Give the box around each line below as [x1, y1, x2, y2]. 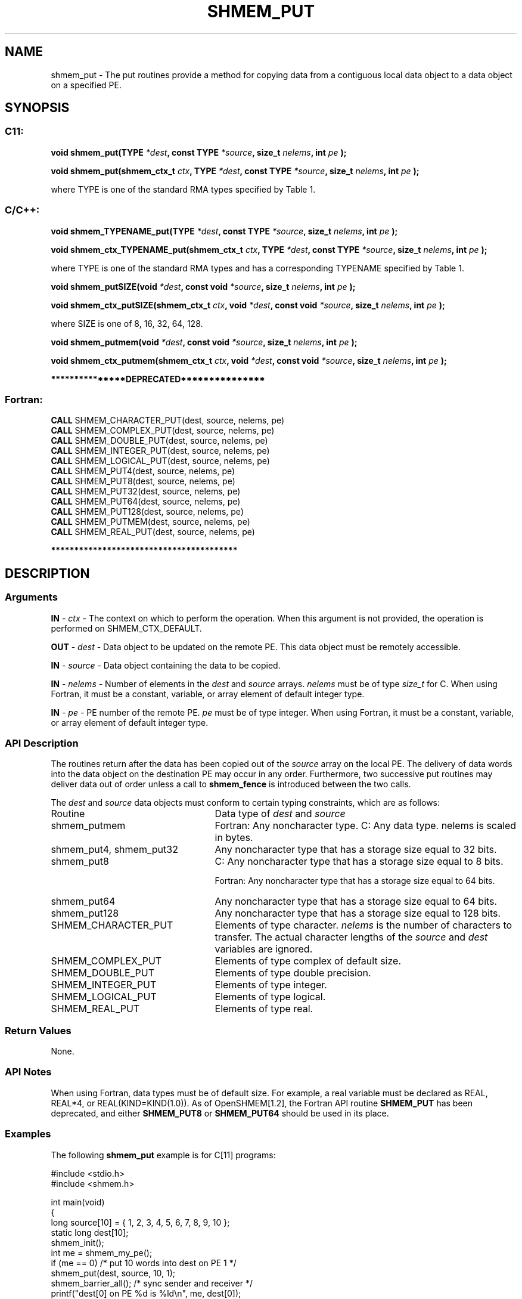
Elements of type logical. [215, 991, 326, 1003]
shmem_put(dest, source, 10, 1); [51, 1267, 176, 1278]
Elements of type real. [215, 1003, 313, 1015]
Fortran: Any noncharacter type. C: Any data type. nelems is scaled [215, 819, 517, 832]
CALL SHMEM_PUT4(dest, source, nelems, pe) [51, 466, 235, 477]
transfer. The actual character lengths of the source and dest [215, 931, 488, 944]
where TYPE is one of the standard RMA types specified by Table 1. [51, 184, 316, 194]
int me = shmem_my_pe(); [51, 1247, 153, 1258]
